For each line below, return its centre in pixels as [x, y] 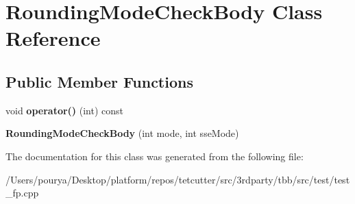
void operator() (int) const [65, 110]
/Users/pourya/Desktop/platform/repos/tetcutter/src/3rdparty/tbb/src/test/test [178, 179]
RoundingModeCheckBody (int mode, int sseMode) [122, 133]
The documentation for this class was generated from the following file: [155, 156]
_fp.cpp [22, 193]
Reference [53, 38]
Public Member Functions [99, 81]
